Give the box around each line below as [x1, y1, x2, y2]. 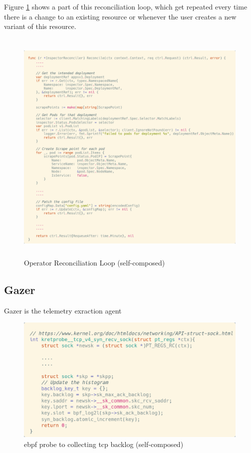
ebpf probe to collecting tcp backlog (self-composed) [24, 438, 184, 449]
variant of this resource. [4, 21, 76, 31]
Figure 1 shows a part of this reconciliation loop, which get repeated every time [4, 1, 248, 11]
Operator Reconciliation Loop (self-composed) [24, 257, 165, 268]
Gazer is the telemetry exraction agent [4, 305, 122, 315]
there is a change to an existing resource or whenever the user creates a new [4, 11, 237, 21]
